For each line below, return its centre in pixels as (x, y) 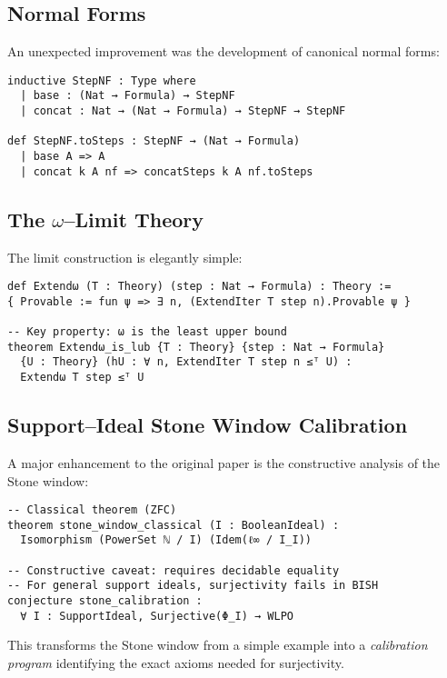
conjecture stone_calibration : (105, 601)
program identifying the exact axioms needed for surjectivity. (176, 663)
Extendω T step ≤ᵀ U (82, 378)
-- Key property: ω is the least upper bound (147, 332)
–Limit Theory (134, 219)
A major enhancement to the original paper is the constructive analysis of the (224, 462)
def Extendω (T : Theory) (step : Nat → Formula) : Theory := (199, 287)
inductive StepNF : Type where (102, 80)
